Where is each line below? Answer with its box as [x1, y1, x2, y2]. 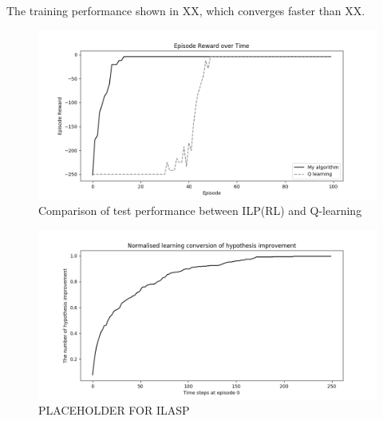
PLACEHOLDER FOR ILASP [38, 402, 190, 419]
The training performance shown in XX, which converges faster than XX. [6, 2, 365, 18]
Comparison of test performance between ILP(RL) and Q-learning [38, 202, 362, 219]
